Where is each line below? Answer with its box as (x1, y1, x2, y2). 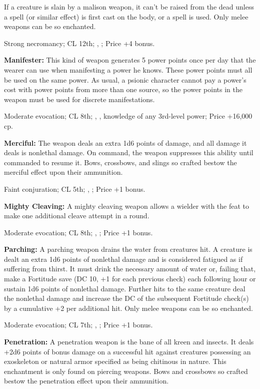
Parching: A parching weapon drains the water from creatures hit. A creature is (4, 244, 252, 254)
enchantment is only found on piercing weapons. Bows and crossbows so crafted (4, 365, 248, 376)
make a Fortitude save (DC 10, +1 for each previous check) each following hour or (4, 273, 256, 284)
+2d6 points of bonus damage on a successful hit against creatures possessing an (4, 346, 251, 356)
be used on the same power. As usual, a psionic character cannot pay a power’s (4, 74, 246, 85)
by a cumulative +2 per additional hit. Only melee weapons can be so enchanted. (4, 302, 253, 313)
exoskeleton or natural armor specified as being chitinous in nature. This (4, 356, 226, 366)
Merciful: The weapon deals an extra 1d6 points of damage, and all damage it (4, 137, 247, 148)
